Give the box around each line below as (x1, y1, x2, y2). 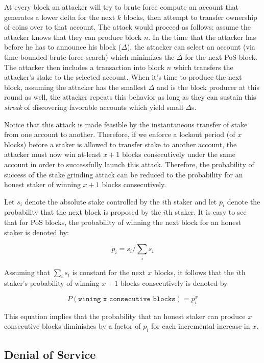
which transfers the (173, 61, 233, 72)
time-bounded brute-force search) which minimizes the (4, 51, 175, 62)
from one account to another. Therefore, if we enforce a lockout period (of (4, 129, 235, 140)
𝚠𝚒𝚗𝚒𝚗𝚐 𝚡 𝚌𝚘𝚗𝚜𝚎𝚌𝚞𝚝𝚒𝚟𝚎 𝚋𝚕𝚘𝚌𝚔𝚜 (78, 295, 176, 303)
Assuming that (4, 266, 50, 277)
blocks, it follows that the (154, 266, 234, 277)
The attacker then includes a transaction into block (4, 61, 165, 72)
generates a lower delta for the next (4, 11, 115, 22)
